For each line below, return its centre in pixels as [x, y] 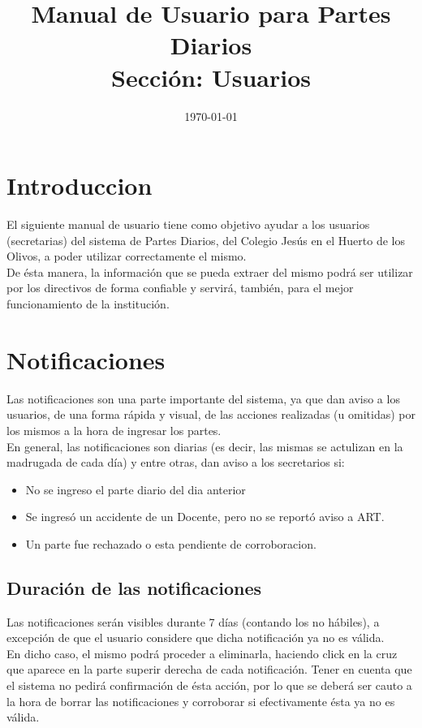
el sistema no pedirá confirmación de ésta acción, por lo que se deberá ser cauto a [209, 685]
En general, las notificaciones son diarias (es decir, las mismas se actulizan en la [205, 446]
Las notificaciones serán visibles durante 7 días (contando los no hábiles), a [193, 621]
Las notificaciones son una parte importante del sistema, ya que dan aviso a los [203, 398]
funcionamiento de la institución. [88, 304]
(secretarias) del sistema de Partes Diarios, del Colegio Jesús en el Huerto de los [206, 240]
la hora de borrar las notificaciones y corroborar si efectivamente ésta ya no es [201, 701]
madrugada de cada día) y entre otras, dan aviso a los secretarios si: [176, 462]
